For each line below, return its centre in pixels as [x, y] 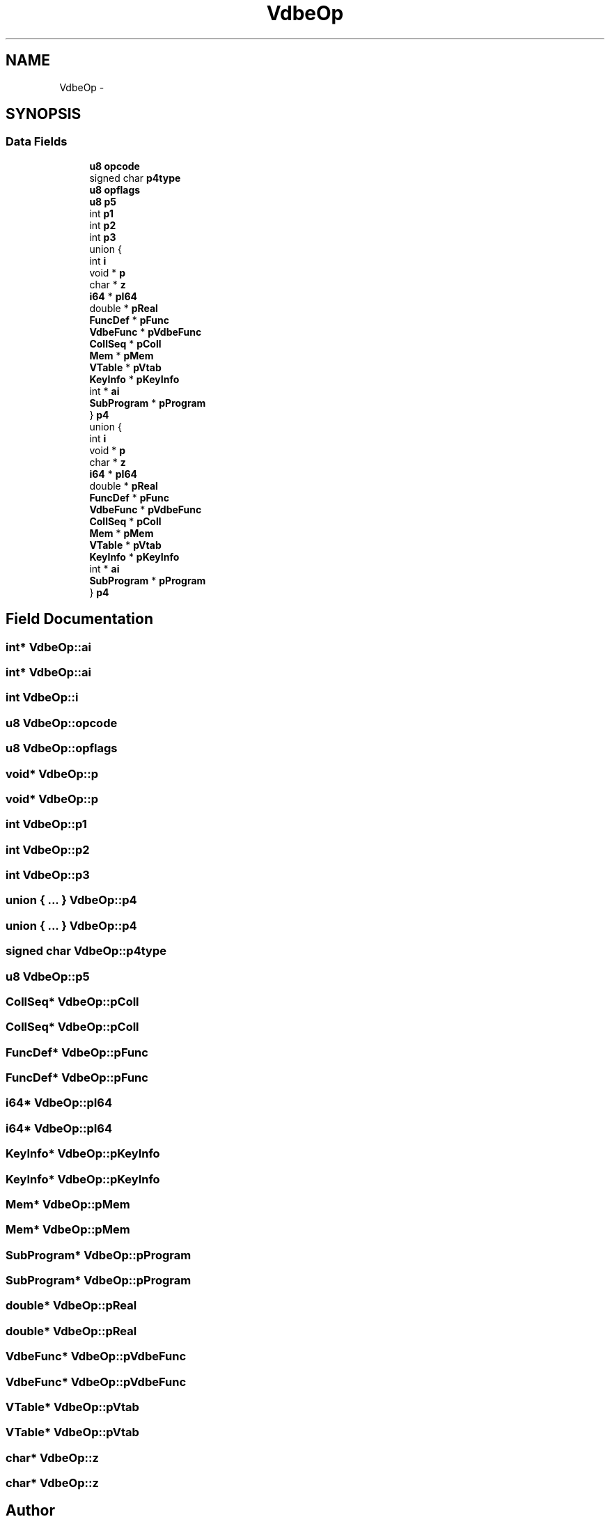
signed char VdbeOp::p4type [86, 951]
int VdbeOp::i [42, 698]
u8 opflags [115, 189]
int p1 [101, 213]
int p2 [103, 225]
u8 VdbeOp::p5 [48, 976]
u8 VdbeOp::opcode [62, 723]
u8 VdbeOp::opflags [62, 748]
